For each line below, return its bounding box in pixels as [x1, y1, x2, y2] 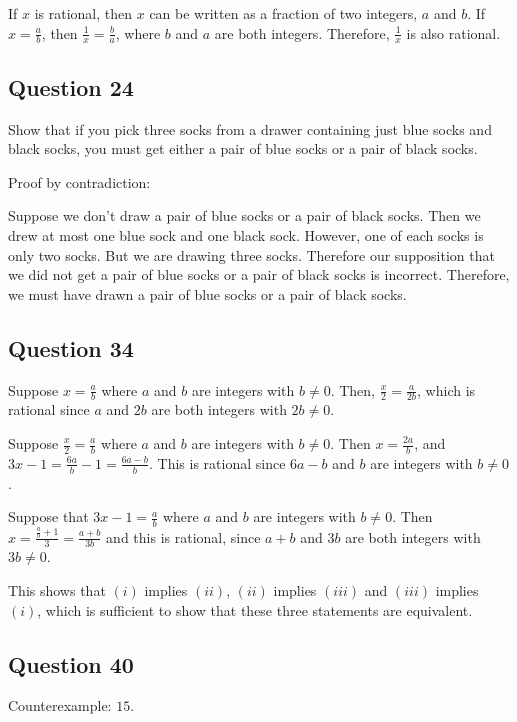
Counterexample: [8, 695, 112, 716]
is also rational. [406, 22, 501, 43]
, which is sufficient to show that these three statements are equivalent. [37, 599, 473, 620]
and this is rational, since [106, 526, 261, 547]
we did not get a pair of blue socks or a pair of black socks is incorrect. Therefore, [8, 264, 510, 285]
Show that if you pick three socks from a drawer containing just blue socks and [8, 118, 492, 139]
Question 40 [8, 648, 134, 679]
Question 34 [8, 332, 134, 363]
